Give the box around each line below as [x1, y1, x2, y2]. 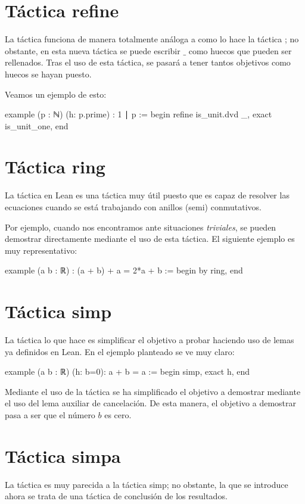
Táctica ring [5, 154, 105, 179]
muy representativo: [5, 244, 77, 256]
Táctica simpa [5, 443, 121, 468]
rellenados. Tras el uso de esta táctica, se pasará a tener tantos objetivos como [5, 56, 291, 69]
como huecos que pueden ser [188, 44, 292, 57]
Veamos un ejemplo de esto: [5, 88, 107, 100]
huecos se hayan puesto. [5, 67, 92, 80]
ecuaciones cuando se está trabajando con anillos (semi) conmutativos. [5, 201, 262, 213]
